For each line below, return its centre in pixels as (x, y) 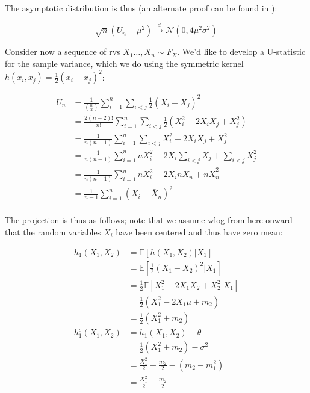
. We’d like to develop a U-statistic (241, 51)
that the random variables (53, 231)
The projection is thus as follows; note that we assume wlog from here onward (149, 220)
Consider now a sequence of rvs (63, 51)
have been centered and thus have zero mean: (199, 231)
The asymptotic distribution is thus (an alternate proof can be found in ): (141, 8)
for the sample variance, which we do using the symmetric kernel (124, 63)
